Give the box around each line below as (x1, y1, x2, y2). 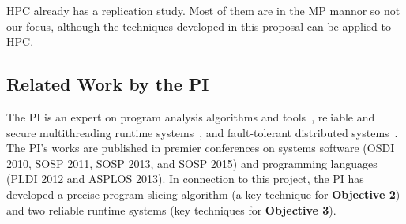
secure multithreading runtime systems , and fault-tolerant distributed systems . (6, 124, 398, 140)
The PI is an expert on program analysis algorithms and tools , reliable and (6, 108, 375, 125)
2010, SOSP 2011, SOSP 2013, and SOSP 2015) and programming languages (6, 155, 378, 171)
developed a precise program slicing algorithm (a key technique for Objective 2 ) (6, 185, 400, 202)
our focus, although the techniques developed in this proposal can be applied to (6, 17, 391, 34)
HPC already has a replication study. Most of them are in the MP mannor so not (6, 2, 400, 18)
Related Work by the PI (6, 72, 209, 96)
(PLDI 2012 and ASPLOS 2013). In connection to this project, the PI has (6, 170, 364, 187)
